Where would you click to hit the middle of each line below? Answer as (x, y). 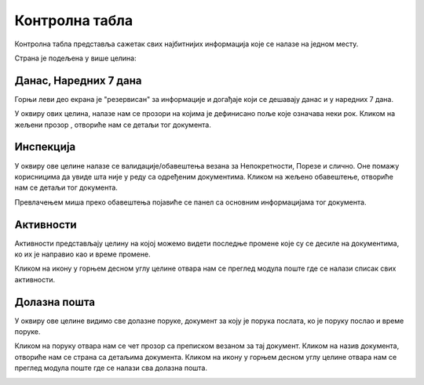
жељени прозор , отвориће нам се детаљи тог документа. (113, 125)
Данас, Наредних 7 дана (78, 80)
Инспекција (45, 147)
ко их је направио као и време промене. (82, 254)
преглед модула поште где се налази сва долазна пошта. (111, 368)
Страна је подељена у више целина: (75, 58)
